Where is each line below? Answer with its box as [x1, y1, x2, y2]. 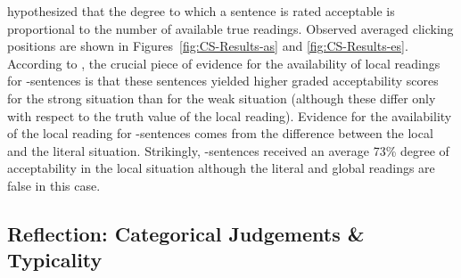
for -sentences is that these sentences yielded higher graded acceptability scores [7, 71, 439, 90]
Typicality [7, 246, 103, 274]
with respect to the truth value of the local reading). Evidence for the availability [7, 106, 452, 125]
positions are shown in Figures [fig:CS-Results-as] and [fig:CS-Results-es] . [7, 37, 408, 55]
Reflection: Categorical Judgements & [7, 219, 365, 247]
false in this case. [7, 176, 101, 194]
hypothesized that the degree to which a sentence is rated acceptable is [7, 2, 395, 20]
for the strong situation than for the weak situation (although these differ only [7, 88, 436, 107]
